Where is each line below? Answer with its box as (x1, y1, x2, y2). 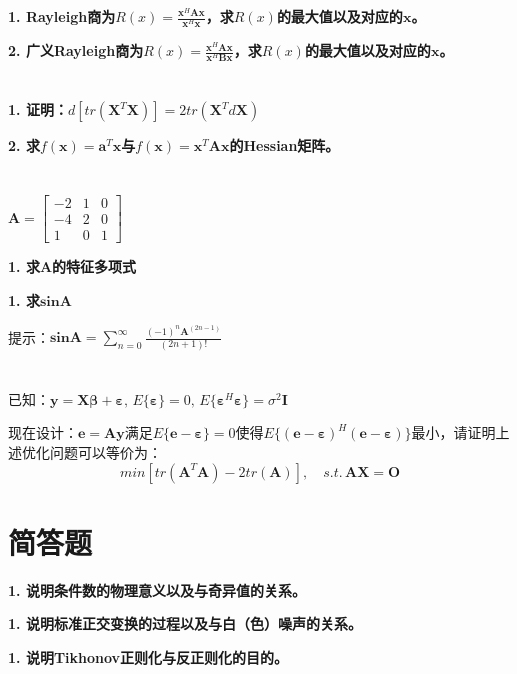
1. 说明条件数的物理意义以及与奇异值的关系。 (8, 579, 306, 600)
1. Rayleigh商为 (8, 6, 116, 26)
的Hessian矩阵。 (229, 135, 340, 156)
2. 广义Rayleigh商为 (8, 40, 144, 61)
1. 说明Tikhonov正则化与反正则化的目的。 (8, 646, 289, 667)
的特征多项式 (52, 256, 137, 277)
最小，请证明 (411, 422, 496, 443)
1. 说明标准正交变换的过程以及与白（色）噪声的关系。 (8, 613, 362, 634)
